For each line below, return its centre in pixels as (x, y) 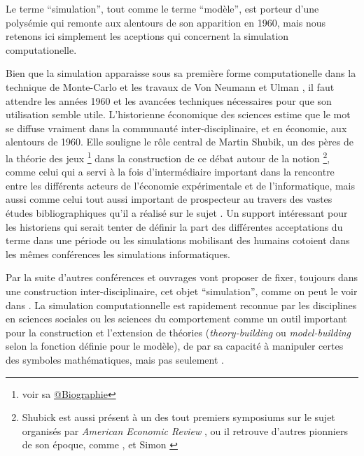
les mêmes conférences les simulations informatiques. (118, 254)
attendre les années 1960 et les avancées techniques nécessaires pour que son (169, 100)
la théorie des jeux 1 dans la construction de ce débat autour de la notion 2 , (168, 157)
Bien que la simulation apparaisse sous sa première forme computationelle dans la (181, 73)
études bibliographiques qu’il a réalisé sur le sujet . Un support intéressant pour (177, 212)
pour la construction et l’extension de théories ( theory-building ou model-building (178, 332)
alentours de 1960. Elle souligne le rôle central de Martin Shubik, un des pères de (180, 142)
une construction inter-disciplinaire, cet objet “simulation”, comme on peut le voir (182, 291)
